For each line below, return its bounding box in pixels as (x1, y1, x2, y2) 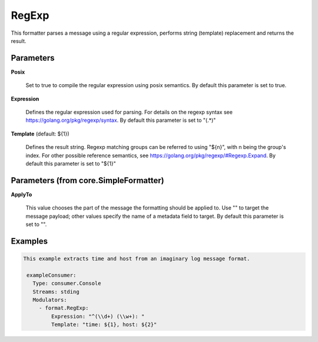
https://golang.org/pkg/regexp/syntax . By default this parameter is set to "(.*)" (25, 117, 216, 124)
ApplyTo (11, 191, 32, 198)
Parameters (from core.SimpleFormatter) (11, 175, 164, 185)
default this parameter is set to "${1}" (25, 160, 116, 167)
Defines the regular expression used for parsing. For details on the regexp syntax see (25, 109, 233, 116)
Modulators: (32, 297, 67, 303)
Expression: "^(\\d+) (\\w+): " (51, 313, 145, 320)
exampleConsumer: (26, 271, 77, 278)
